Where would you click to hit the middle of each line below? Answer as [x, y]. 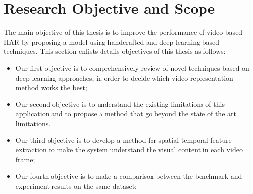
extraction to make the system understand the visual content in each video [129, 150]
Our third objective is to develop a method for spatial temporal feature [124, 140]
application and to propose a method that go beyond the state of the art [126, 114]
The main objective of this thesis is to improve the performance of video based [123, 32]
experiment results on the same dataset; [76, 185]
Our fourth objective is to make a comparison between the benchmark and [129, 176]
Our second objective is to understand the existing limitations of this [120, 104]
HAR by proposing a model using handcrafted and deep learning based [112, 41]
